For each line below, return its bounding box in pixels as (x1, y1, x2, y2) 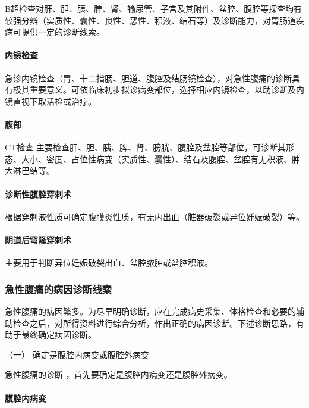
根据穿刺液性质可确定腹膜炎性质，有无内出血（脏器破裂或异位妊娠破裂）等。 (5, 210, 304, 222)
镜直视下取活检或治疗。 (5, 95, 96, 107)
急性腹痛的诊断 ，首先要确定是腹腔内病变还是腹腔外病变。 (5, 368, 232, 381)
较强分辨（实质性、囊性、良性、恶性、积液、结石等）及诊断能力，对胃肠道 (5, 14, 296, 26)
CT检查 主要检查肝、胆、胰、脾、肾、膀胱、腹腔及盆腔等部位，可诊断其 (5, 141, 286, 153)
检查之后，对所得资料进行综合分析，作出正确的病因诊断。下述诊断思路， (12, 316, 296, 329)
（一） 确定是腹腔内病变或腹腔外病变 (5, 348, 149, 360)
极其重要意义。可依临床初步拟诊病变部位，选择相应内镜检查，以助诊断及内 (12, 83, 304, 96)
